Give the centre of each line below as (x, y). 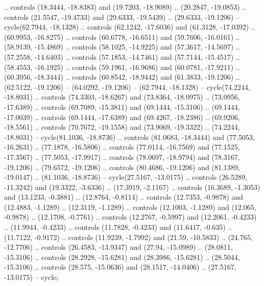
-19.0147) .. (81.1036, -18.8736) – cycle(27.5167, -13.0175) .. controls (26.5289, (126, 177)
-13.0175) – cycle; (31, 277)
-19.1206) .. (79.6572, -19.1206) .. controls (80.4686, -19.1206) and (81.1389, (122, 167)
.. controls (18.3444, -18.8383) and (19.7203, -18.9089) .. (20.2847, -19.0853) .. (125, 7)
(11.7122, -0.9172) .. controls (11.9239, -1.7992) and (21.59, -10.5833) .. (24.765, (128, 237)
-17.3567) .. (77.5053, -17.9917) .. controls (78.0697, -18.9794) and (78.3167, (122, 157)
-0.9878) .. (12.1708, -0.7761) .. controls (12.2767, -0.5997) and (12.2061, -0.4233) (130, 217)
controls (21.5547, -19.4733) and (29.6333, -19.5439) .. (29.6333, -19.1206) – (122, 17)
